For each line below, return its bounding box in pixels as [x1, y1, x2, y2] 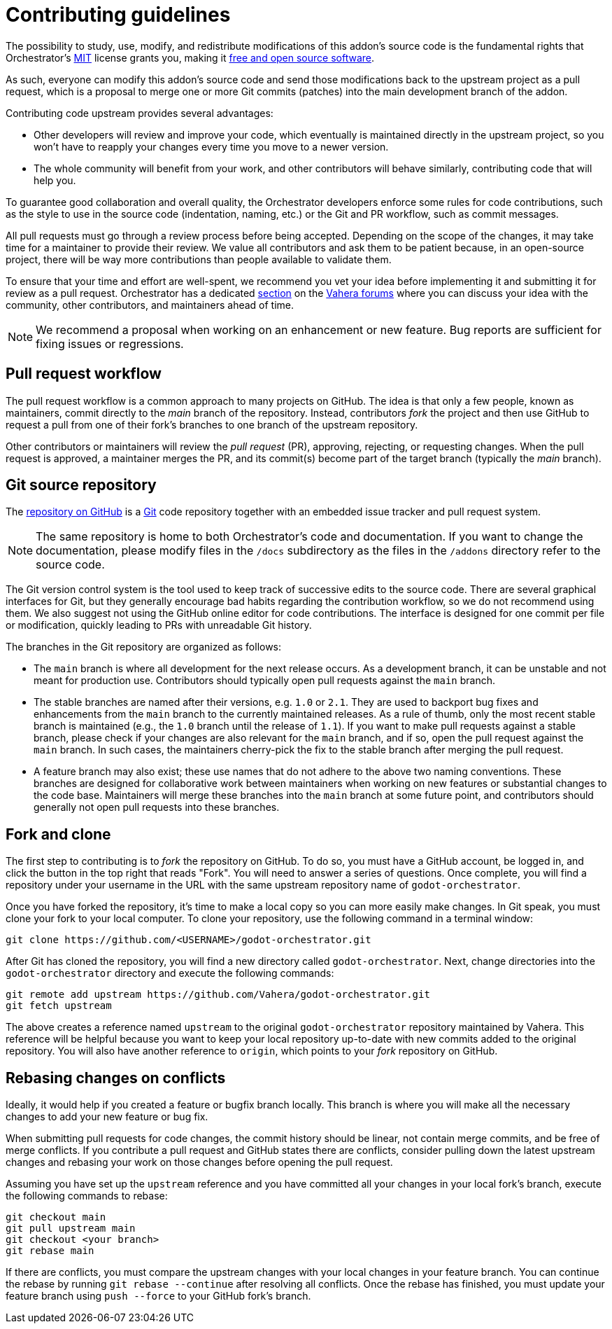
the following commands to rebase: [6, 1190, 168, 1202]
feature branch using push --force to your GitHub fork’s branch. [6, 1290, 311, 1302]
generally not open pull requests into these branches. [34, 801, 280, 814]
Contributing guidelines [6, 3, 231, 27]
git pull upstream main [6, 1223, 136, 1234]
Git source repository [6, 476, 157, 494]
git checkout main [6, 1211, 106, 1223]
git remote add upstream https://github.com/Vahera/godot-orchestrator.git [6, 989, 430, 1001]
